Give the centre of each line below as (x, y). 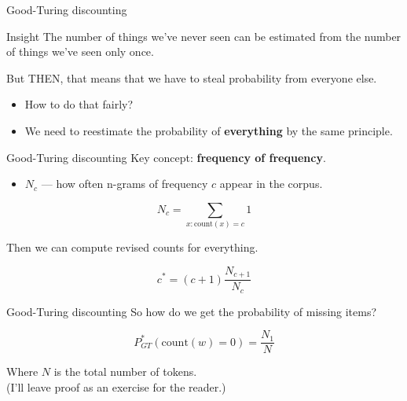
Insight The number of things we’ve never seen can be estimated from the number (204, 36)
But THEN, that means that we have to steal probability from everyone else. (192, 77)
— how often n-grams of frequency (125, 184)
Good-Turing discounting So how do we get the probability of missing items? (192, 311)
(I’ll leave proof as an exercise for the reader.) (116, 386)
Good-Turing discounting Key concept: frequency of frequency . (166, 157)
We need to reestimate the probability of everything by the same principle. (209, 130)
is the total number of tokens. (125, 372)
